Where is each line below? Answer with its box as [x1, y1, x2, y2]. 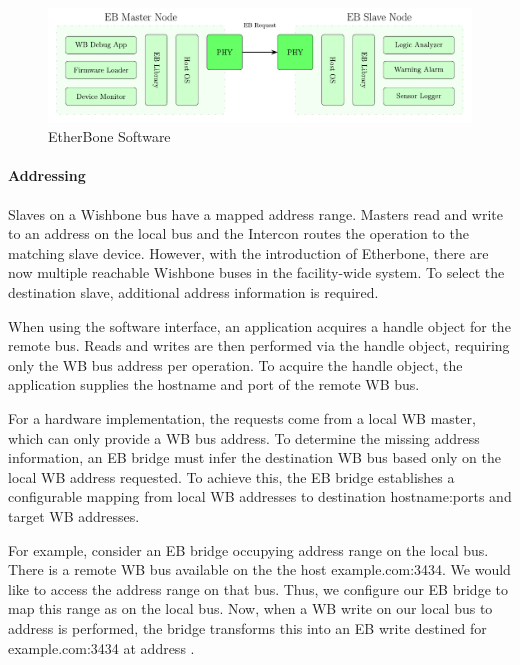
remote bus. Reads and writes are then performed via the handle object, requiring [8, 335, 510, 356]
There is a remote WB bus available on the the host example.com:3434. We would [8, 559, 511, 580]
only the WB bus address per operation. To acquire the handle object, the [8, 354, 463, 375]
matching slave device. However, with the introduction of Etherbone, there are [8, 242, 489, 263]
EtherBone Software [48, 126, 171, 147]
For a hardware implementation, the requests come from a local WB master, [8, 408, 476, 429]
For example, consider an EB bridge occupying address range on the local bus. [8, 539, 489, 560]
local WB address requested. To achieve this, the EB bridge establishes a [8, 466, 455, 487]
